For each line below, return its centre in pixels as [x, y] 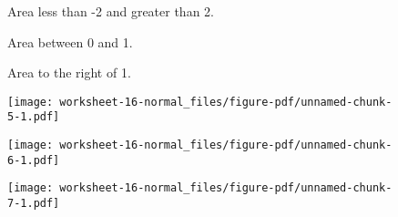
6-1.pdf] [34, 160]
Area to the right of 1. [69, 72]
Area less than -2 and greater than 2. [111, 11]
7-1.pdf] [34, 204]
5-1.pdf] [34, 117]
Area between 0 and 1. [70, 41]
